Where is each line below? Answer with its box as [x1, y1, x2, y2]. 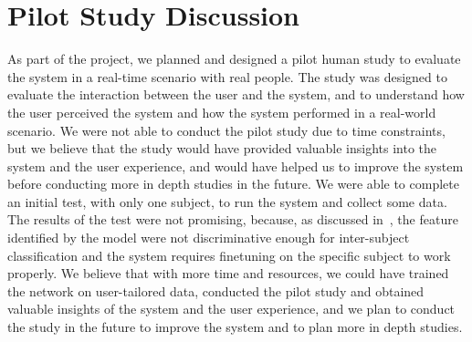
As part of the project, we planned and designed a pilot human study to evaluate [7, 49, 461, 68]
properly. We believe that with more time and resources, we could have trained [7, 264, 449, 283]
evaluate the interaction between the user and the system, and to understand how [7, 85, 465, 104]
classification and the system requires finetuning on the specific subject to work [7, 245, 451, 264]
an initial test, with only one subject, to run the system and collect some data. [7, 192, 447, 211]
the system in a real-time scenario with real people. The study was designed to [7, 67, 447, 86]
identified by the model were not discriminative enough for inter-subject [7, 228, 410, 247]
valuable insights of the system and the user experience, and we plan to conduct [7, 299, 456, 318]
